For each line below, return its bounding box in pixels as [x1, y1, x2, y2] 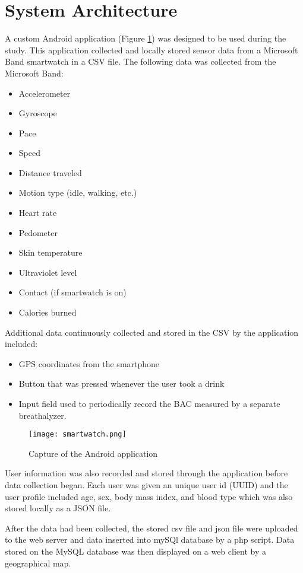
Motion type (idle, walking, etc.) [18, 186, 137, 199]
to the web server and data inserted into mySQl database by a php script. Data [5, 533, 295, 546]
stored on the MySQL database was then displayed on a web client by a [5, 545, 266, 557]
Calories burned [18, 306, 77, 319]
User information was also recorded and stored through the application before [5, 467, 288, 479]
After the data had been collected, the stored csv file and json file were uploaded [5, 521, 298, 534]
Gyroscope [18, 107, 57, 119]
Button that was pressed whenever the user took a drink [18, 377, 225, 390]
